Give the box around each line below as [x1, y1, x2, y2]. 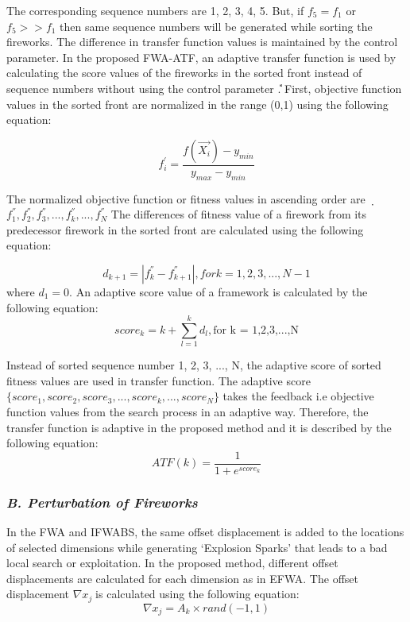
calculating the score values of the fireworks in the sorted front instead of [6, 64, 362, 81]
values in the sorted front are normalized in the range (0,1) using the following [6, 95, 389, 112]
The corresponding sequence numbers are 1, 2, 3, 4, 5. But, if [6, 2, 304, 18]
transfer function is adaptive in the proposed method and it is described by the [6, 419, 392, 435]
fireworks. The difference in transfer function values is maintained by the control [6, 33, 398, 50]
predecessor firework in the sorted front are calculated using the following [6, 221, 364, 238]
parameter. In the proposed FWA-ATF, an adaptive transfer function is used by [6, 48, 396, 65]
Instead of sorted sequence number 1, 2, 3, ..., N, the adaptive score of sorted [6, 357, 381, 373]
